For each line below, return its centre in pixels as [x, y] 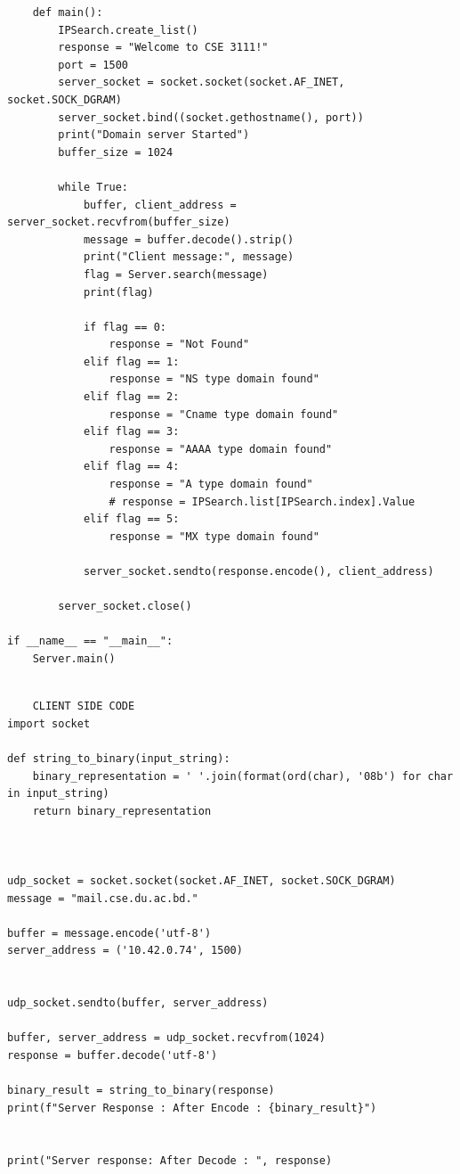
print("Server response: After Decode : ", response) [170, 1160]
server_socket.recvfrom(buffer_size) [119, 222]
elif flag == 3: [131, 432]
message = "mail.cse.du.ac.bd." [103, 898]
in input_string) [58, 794]
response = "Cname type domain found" [224, 414]
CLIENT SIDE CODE [84, 706]
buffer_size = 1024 [116, 152]
